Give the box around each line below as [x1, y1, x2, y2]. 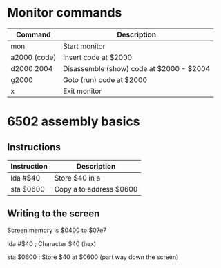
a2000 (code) [10, 52, 57, 62]
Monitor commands [7, 5, 122, 21]
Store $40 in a [54, 173, 101, 183]
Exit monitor [63, 86, 102, 96]
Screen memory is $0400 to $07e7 [7, 226, 107, 234]
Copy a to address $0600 [54, 184, 138, 194]
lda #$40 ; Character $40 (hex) [7, 239, 97, 247]
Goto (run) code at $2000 [63, 74, 147, 84]
